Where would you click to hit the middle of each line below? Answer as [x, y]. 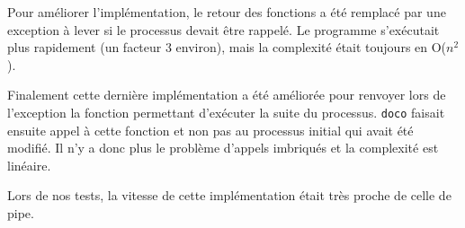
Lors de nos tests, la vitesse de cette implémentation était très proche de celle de [229, 195]
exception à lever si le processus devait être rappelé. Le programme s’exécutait [224, 29]
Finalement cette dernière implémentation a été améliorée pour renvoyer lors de [227, 95]
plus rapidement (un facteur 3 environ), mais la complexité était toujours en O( [227, 47]
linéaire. [29, 165]
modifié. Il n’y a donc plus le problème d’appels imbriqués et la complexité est [223, 148]
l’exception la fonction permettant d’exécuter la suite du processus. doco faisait [226, 112]
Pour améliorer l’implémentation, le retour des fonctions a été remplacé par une [227, 12]
